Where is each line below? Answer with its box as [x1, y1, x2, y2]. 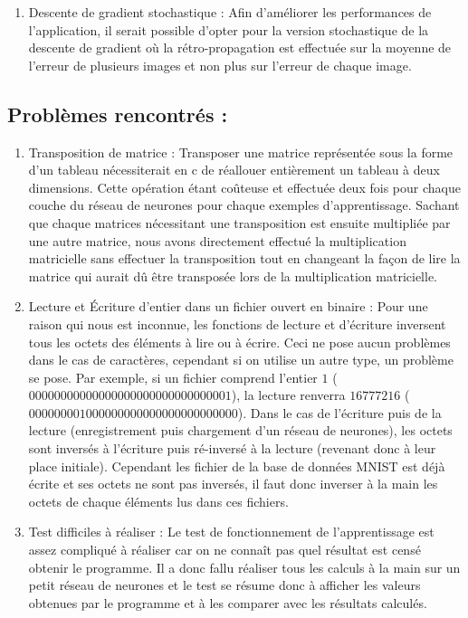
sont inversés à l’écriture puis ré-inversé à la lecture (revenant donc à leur [28, 439, 436, 458]
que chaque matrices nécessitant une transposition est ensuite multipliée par [28, 213, 451, 232]
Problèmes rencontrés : [7, 100, 228, 128]
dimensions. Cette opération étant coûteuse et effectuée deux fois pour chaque [28, 177, 461, 196]
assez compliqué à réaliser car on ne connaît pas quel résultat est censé [28, 540, 421, 559]
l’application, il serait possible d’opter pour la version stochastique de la [28, 20, 429, 39]
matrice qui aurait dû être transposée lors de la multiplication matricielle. [28, 266, 437, 285]
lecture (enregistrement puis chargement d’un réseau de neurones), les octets [28, 421, 453, 440]
